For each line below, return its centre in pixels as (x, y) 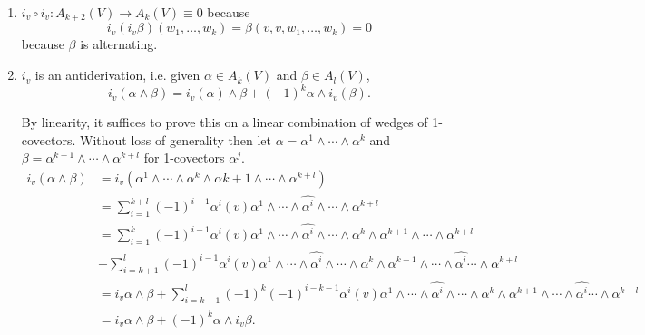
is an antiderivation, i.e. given (117, 75)
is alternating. (119, 44)
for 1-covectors (184, 158)
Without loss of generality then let (176, 139)
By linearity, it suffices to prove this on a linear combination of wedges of (225, 122)
